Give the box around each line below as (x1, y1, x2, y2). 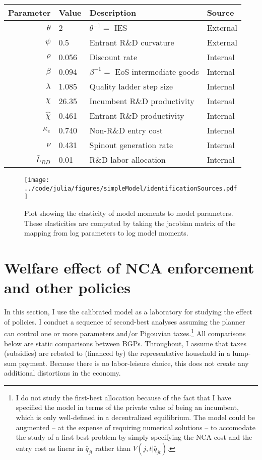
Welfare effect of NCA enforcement (4, 257, 254, 278)
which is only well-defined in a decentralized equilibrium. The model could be (16, 412, 255, 423)
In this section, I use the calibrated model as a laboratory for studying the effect (4, 306, 252, 317)
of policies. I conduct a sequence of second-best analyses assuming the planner (4, 316, 245, 327)
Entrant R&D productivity (89, 110, 184, 121)
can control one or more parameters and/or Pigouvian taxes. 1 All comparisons (4, 327, 246, 338)
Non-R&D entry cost (89, 124, 163, 136)
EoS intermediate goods (115, 66, 199, 77)
